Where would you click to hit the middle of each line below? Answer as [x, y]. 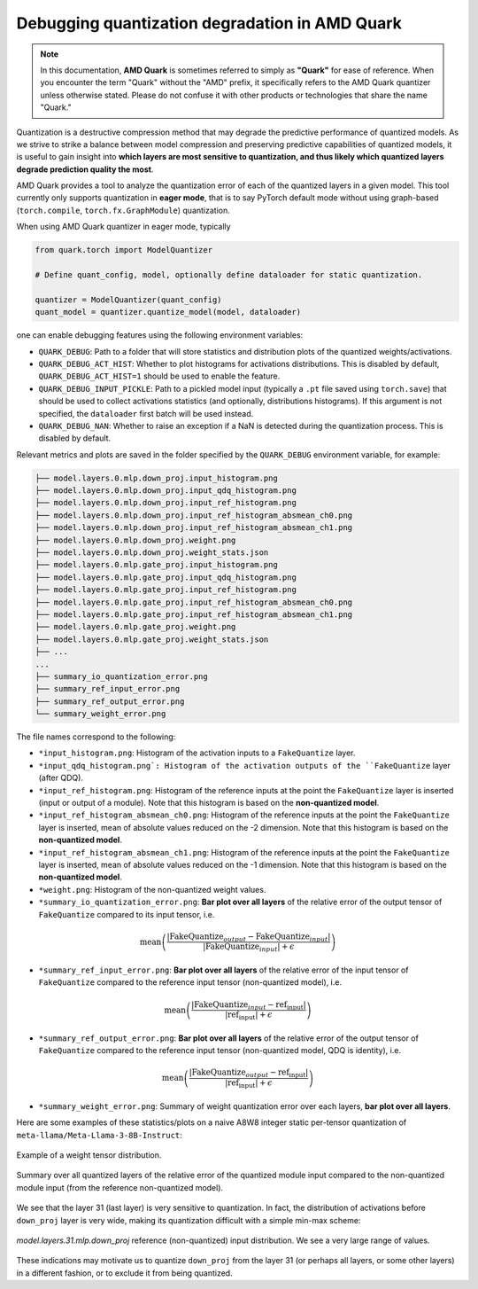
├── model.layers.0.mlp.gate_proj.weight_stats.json [152, 639]
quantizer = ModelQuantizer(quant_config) [128, 300]
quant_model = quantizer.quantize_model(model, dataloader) [168, 312]
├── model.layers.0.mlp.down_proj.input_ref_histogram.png [166, 503]
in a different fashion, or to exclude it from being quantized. [125, 1273]
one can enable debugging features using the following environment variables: [160, 335]
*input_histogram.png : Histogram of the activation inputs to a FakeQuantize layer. [197, 753]
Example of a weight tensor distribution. [89, 1155]
